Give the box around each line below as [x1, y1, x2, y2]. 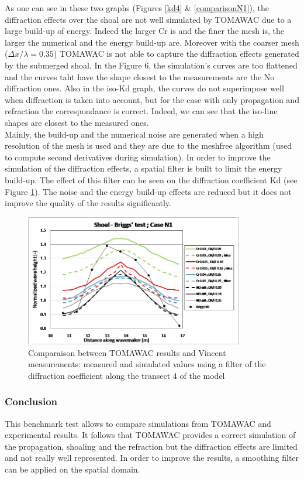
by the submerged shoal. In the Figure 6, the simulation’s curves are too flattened [5, 59, 298, 71]
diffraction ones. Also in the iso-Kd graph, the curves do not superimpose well [5, 82, 284, 94]
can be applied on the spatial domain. [5, 463, 140, 475]
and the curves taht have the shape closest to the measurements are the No [5, 70, 275, 83]
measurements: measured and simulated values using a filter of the [28, 358, 266, 370]
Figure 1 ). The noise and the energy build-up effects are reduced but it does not [5, 185, 292, 197]
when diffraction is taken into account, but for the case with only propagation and [5, 93, 299, 105]
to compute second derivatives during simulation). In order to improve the [5, 150, 271, 163]
